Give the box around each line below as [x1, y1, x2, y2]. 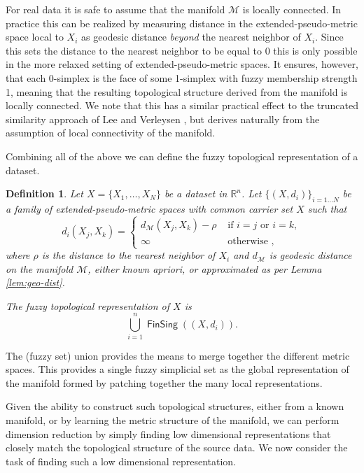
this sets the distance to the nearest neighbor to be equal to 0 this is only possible [6, 43, 358, 57]
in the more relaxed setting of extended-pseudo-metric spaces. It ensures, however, [6, 57, 358, 71]
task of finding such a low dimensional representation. [6, 453, 237, 468]
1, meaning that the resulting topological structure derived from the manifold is [6, 84, 348, 99]
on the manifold [6, 261, 73, 276]
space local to [6, 29, 64, 44]
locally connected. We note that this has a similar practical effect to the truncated [6, 98, 358, 113]
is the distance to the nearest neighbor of [41, 248, 216, 262]
